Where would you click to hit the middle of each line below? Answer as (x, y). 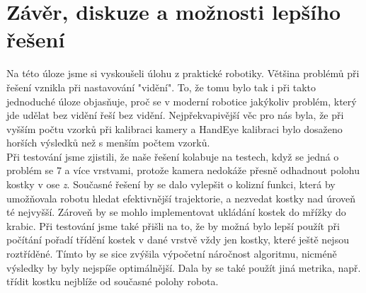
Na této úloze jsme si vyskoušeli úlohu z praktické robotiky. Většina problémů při (183, 73)
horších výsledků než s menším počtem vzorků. (108, 143)
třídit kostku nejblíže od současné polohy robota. (113, 281)
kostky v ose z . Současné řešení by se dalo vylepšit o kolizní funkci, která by (171, 184)
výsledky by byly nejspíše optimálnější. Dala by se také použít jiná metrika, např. (184, 267)
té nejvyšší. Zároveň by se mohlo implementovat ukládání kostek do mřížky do (176, 212)
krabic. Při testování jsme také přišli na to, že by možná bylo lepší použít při (173, 225)
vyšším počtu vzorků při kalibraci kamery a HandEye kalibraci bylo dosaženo (175, 128)
